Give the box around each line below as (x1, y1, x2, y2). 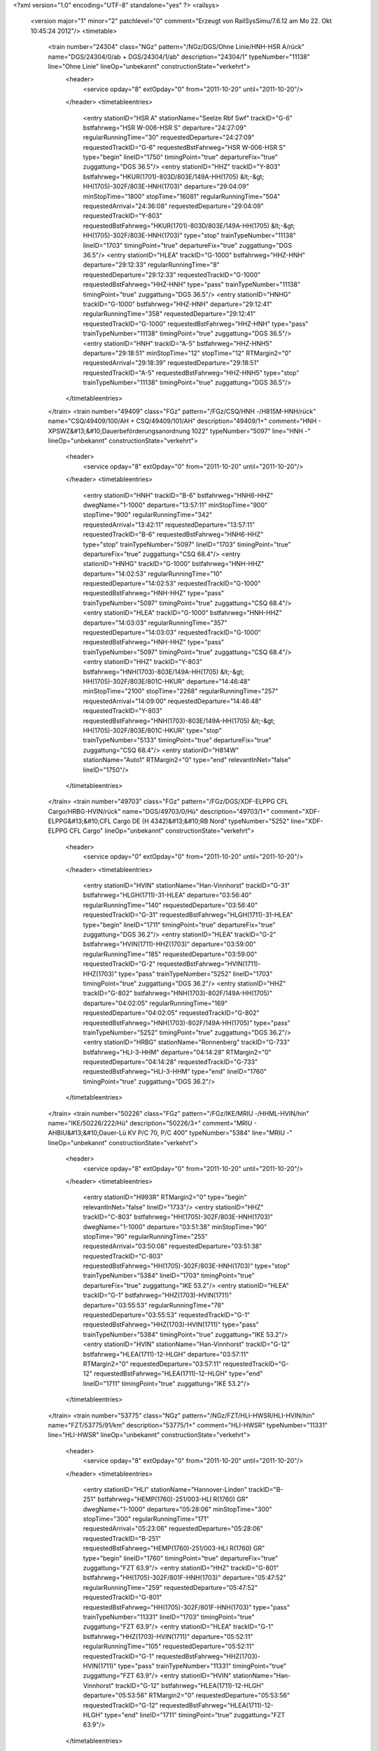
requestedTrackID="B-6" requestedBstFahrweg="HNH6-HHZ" (83, 530, 264, 539)
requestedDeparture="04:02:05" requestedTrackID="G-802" (83, 1009, 260, 1017)
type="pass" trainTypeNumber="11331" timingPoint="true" (118, 1661, 287, 1670)
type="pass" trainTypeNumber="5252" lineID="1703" (118, 969, 273, 978)
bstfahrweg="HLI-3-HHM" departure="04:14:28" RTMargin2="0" (83, 1048, 272, 1056)
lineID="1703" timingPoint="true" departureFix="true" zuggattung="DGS (83, 241, 293, 249)
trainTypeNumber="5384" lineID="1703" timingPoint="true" (83, 1271, 255, 1280)
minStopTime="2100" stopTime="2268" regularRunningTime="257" (83, 687, 279, 695)
